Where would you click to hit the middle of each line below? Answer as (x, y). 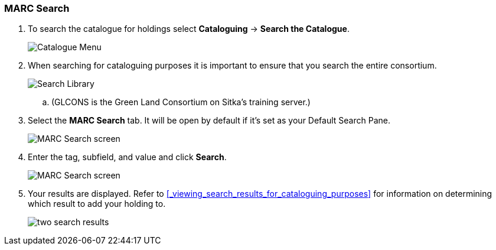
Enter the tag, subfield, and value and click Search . (127, 157)
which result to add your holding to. (97, 204)
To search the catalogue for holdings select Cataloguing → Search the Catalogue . (189, 29)
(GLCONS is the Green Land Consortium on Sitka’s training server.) (181, 102)
